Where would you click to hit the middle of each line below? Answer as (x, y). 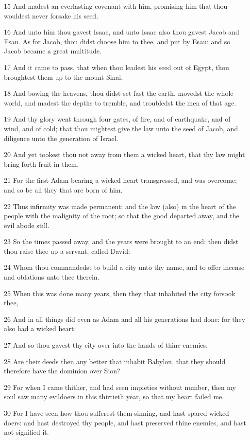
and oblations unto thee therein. (52, 277)
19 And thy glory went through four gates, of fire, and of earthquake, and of (117, 119)
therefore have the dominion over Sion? (62, 371)
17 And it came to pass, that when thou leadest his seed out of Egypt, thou (117, 67)
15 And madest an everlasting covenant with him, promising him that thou (116, 6)
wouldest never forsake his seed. (51, 15)
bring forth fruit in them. (42, 164)
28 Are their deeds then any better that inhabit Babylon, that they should (115, 361)
